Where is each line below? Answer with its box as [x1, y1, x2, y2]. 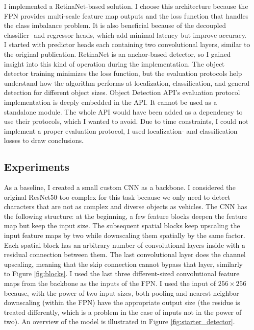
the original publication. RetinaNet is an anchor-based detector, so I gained [4, 48, 231, 59]
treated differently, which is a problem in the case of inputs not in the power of [4, 306, 242, 317]
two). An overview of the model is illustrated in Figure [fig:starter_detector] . [4, 316, 235, 327]
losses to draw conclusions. [4, 135, 84, 145]
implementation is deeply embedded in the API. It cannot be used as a [4, 96, 217, 107]
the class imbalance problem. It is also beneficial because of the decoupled [4, 20, 226, 30]
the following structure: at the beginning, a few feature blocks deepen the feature [4, 211, 248, 221]
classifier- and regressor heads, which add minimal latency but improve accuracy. [4, 29, 247, 40]
